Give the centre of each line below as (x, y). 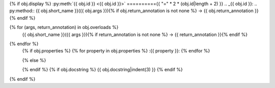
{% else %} (34, 60)
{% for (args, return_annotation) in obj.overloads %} (64, 27)
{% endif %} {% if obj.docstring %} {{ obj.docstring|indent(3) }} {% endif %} (102, 70)
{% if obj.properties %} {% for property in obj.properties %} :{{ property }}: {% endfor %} (116, 51)
